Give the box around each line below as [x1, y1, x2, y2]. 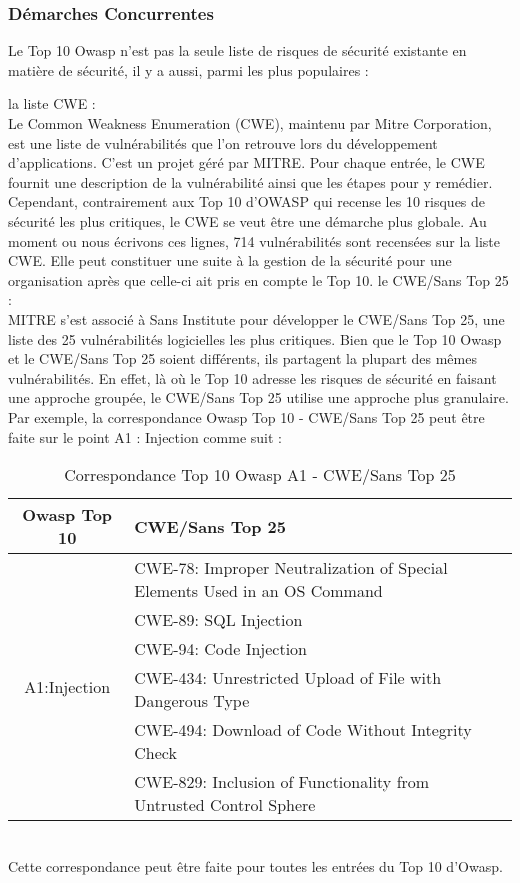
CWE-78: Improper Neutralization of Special [134, 556, 448, 580]
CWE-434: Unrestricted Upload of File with [134, 666, 442, 690]
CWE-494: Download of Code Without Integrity [134, 718, 472, 742]
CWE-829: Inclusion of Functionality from [134, 770, 430, 794]
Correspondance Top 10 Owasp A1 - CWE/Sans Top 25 [64, 463, 456, 487]
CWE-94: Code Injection [134, 637, 307, 661]
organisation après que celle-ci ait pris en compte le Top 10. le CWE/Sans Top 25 [8, 269, 509, 290]
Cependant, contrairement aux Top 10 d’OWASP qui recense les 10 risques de [8, 191, 486, 212]
